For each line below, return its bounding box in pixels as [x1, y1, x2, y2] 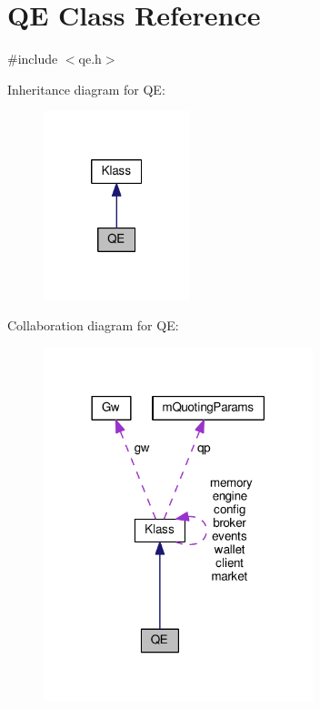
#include [7, 49, 58, 68]
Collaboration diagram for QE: [7, 316, 179, 335]
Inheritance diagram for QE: [7, 79, 165, 98]
